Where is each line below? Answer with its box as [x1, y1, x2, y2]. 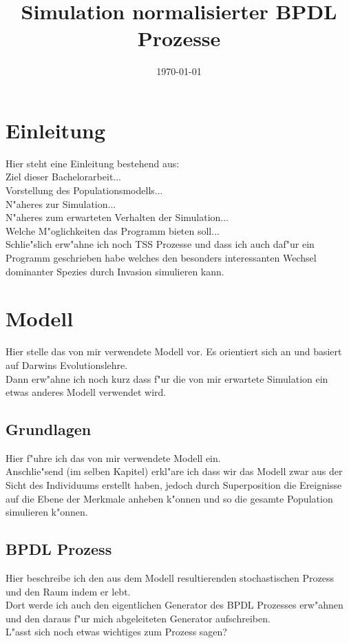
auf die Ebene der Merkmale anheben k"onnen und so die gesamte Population [6, 491, 333, 505]
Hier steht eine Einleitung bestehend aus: [6, 156, 180, 170]
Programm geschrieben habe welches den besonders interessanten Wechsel [6, 251, 317, 264]
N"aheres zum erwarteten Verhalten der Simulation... [6, 210, 229, 224]
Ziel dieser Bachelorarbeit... [6, 169, 121, 184]
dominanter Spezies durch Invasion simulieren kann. [6, 264, 224, 278]
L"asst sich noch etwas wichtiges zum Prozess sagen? [6, 624, 227, 639]
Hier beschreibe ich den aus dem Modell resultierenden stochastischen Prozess [6, 571, 334, 585]
